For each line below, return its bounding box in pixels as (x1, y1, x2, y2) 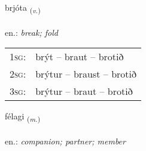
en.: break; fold (5, 26, 58, 38)
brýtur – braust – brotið (35, 67, 136, 81)
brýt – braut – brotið (35, 50, 124, 64)
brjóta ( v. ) (5, 1, 41, 15)
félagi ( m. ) (5, 110, 41, 124)
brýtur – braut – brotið (35, 84, 133, 98)
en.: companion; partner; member (5, 135, 126, 147)
